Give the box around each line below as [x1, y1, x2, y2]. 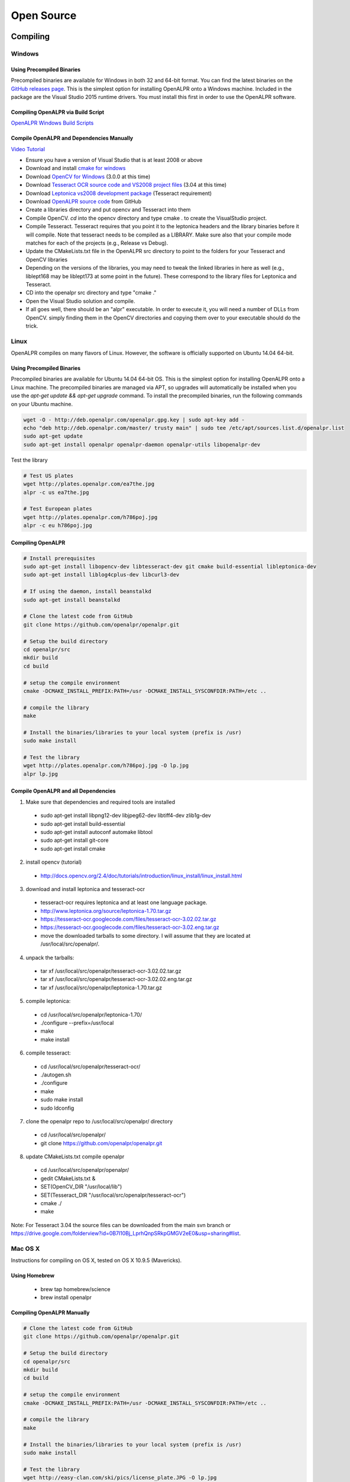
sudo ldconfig [40, 1104, 74, 1111]
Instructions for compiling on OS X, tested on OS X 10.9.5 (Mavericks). [11, 1257, 182, 1264]
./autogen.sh [40, 1071, 72, 1078]
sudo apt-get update [23, 433, 83, 440]
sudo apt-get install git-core [40, 836, 109, 844]
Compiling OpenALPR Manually [11, 1309, 90, 1316]
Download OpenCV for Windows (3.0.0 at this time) [25, 173, 151, 180]
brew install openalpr [40, 1294, 92, 1301]
